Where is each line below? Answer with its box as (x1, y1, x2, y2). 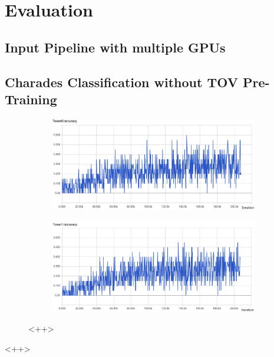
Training (5, 90, 57, 108)
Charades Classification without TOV (5, 72, 238, 91)
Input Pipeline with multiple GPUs (5, 38, 226, 56)
